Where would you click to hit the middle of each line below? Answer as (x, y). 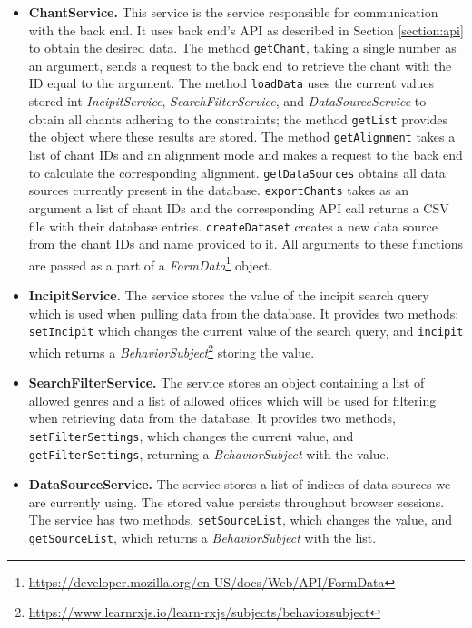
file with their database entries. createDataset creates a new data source (233, 226)
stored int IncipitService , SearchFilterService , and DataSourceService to (227, 101)
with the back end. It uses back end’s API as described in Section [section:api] (246, 29)
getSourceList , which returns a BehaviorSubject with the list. (202, 538)
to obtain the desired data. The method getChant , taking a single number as (242, 48)
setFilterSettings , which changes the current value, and (191, 435)
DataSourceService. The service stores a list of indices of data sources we (240, 484)
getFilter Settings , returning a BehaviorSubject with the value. (209, 453)
